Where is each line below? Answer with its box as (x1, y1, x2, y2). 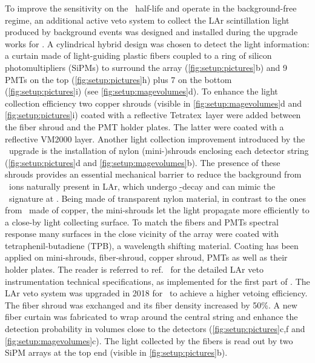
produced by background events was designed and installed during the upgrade (5, 25, 298, 38)
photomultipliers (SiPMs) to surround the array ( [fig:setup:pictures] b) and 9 (5, 61, 288, 73)
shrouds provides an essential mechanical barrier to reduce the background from (5, 168, 302, 181)
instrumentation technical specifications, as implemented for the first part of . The (5, 275, 310, 287)
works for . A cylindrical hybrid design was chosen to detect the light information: (5, 37, 310, 50)
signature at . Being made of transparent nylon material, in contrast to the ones (8, 191, 306, 204)
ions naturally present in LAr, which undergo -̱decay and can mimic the (8, 179, 276, 192)
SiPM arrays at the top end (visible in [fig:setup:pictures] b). (5, 346, 228, 359)
